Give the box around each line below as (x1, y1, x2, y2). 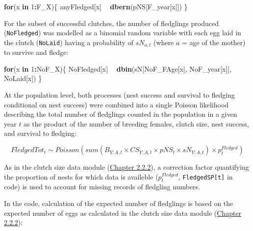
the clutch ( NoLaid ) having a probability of (4, 37, 133, 47)
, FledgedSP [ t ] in (178, 171, 233, 181)
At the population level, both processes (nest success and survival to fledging (4, 90, 235, 100)
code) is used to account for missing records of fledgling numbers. (4, 181, 200, 192)
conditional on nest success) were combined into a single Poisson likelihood (4, 99, 229, 109)
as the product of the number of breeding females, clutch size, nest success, (24, 118, 249, 128)
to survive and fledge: (4, 47, 69, 57)
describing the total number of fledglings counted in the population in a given (4, 109, 237, 119)
